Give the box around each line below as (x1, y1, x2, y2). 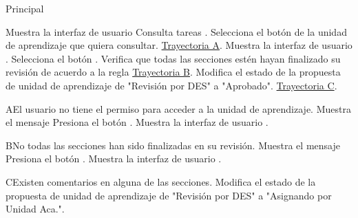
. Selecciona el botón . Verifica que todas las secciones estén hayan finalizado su (6, 51, 341, 65)
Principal (6, 1, 44, 15)
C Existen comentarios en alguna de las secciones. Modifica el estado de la (6, 174, 316, 188)
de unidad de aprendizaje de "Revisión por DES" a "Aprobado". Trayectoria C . (6, 78, 337, 92)
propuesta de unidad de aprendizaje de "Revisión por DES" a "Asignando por (6, 188, 332, 202)
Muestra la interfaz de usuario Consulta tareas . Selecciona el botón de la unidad (6, 24, 347, 39)
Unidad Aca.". (6, 201, 65, 216)
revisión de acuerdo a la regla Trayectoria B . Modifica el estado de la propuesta (6, 65, 341, 79)
